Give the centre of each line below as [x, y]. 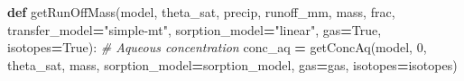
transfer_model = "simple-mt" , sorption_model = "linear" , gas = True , [195, 29]
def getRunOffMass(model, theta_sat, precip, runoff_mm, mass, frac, [201, 12]
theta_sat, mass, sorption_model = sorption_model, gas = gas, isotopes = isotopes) [232, 64]
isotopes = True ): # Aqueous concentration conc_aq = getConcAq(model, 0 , [217, 47]
